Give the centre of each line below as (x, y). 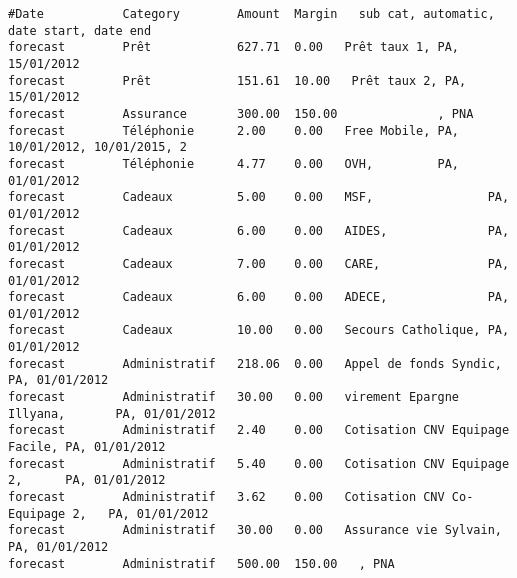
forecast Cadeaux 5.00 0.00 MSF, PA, (259, 197)
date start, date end (80, 30)
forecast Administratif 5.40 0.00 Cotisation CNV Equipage (259, 463)
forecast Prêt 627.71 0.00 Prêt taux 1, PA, (234, 47)
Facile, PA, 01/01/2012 (87, 447)
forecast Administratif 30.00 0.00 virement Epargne (234, 397)
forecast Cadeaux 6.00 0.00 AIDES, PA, (259, 230)
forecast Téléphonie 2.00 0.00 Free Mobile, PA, (234, 130)
